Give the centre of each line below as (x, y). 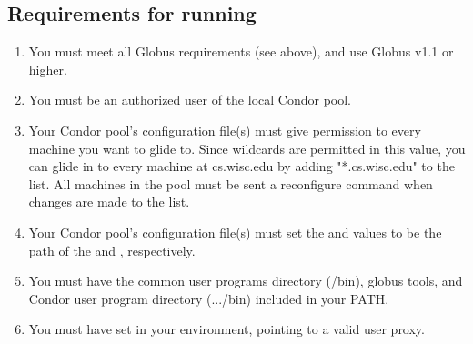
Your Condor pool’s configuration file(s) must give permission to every (225, 130)
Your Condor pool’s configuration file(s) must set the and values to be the (235, 232)
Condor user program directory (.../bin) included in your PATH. (209, 298)
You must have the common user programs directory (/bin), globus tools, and (246, 281)
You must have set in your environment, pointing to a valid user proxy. (226, 329)
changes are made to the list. (109, 202)
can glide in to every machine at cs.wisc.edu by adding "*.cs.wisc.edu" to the (242, 166)
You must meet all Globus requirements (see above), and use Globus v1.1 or (241, 51)
